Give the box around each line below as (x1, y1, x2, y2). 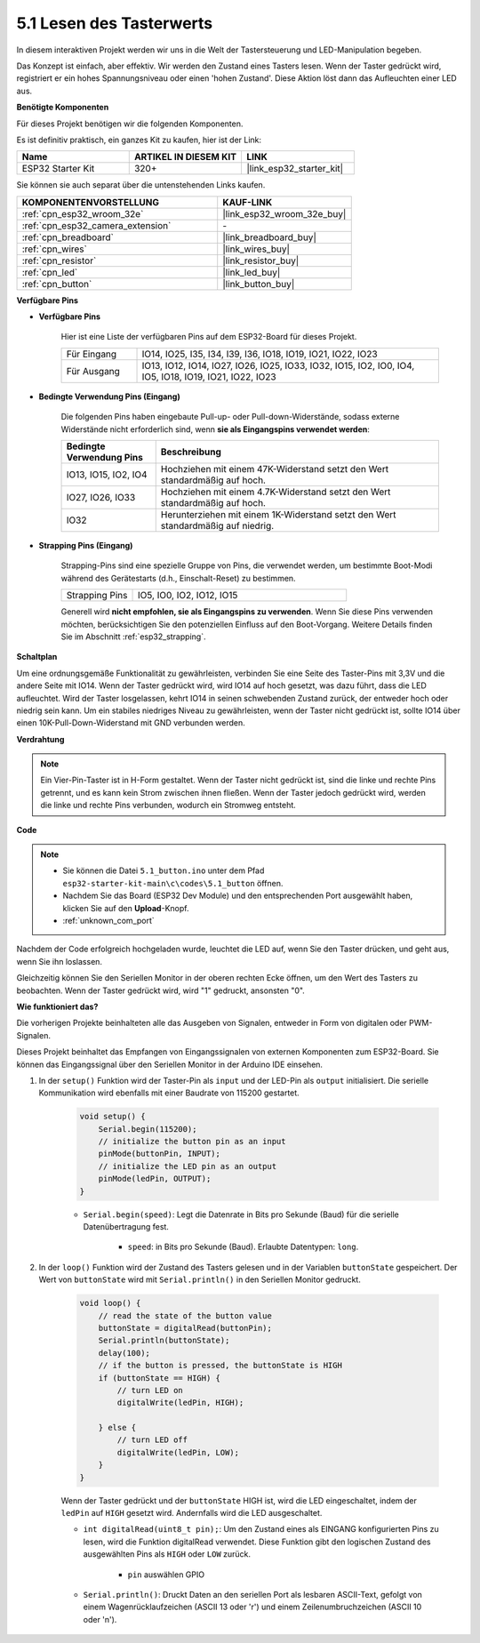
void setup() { (79, 1111, 146, 1122)
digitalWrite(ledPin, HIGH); (116, 1398, 244, 1408)
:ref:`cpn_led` (21, 266, 78, 278)
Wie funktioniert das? (16, 1001, 99, 1012)
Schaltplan (16, 652, 58, 662)
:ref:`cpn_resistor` (21, 254, 97, 267)
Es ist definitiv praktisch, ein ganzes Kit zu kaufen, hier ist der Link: (16, 134, 262, 145)
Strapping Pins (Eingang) (38, 541, 133, 551)
